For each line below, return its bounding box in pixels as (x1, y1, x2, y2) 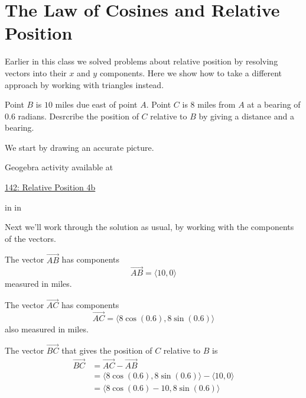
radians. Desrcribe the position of (18, 109, 139, 122)
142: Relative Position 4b (5, 181, 96, 193)
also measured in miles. (5, 323, 89, 335)
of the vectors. (5, 232, 56, 244)
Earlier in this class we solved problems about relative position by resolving (5, 55, 278, 67)
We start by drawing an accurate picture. (5, 141, 154, 153)
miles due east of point (55, 98, 138, 111)
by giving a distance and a (198, 109, 294, 122)
